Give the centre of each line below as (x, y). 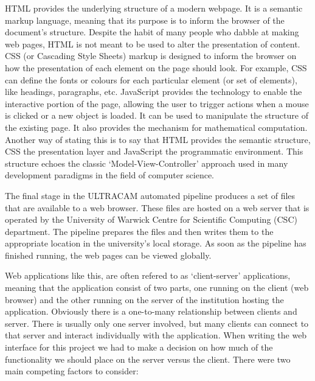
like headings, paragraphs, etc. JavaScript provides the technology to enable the (154, 92)
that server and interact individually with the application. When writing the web (156, 335)
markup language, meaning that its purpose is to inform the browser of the (145, 20)
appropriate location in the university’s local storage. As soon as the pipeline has (156, 243)
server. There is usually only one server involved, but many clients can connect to (157, 323)
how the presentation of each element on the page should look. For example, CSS (156, 67)
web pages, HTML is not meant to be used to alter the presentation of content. (153, 44)
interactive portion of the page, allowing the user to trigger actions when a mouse (157, 103)
